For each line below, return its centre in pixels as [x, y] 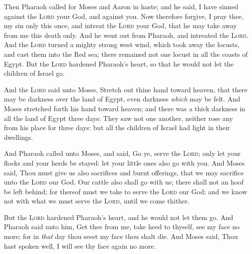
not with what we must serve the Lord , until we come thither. [97, 201]
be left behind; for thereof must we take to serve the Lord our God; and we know [126, 191]
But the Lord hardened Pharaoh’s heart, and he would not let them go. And [119, 217]
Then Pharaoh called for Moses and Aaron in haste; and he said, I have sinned [121, 6]
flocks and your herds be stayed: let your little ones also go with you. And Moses [124, 162]
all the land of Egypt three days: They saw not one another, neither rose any [119, 118]
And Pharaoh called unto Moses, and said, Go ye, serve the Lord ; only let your [122, 153]
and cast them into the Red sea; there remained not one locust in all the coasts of [126, 54]
